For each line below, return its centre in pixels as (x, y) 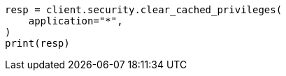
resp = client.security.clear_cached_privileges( (144, 10)
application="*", (76, 21)
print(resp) (37, 43)
